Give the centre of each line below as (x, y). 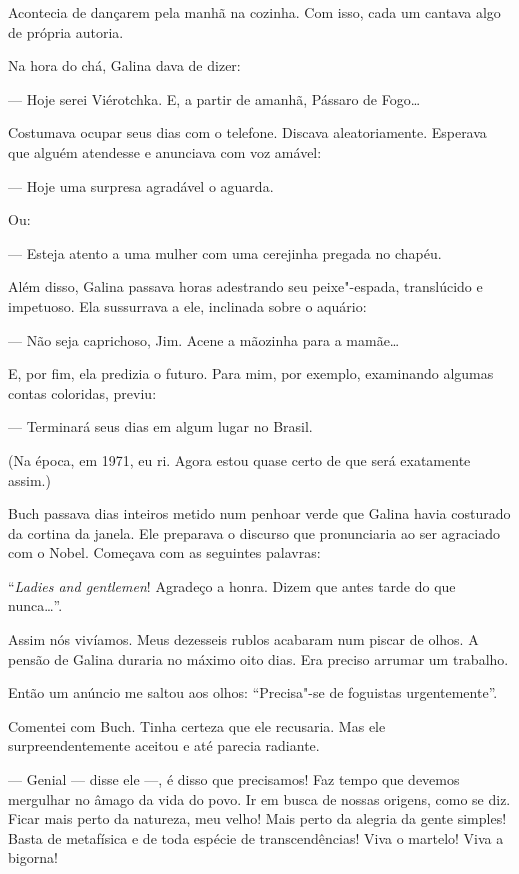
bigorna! (33, 857)
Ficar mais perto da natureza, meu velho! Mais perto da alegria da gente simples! (257, 818)
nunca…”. (35, 605)
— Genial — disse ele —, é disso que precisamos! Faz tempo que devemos (234, 779)
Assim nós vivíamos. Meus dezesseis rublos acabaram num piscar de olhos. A (243, 639)
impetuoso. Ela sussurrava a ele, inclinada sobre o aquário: (187, 305)
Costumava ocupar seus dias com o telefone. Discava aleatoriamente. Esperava (247, 132)
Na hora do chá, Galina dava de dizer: (124, 65)
